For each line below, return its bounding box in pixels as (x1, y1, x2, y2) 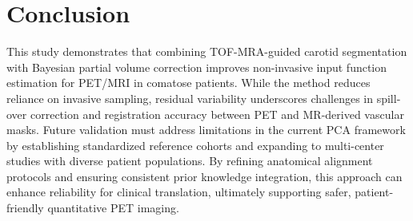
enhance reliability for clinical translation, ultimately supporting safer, (6, 184, 351, 200)
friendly (6, 199, 44, 216)
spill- (376, 89, 401, 106)
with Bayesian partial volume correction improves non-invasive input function (6, 58, 387, 75)
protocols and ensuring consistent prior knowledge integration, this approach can (6, 168, 403, 184)
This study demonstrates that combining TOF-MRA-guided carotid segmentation (6, 43, 407, 60)
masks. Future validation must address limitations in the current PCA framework (6, 121, 406, 138)
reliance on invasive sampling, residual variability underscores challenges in (6, 89, 373, 106)
